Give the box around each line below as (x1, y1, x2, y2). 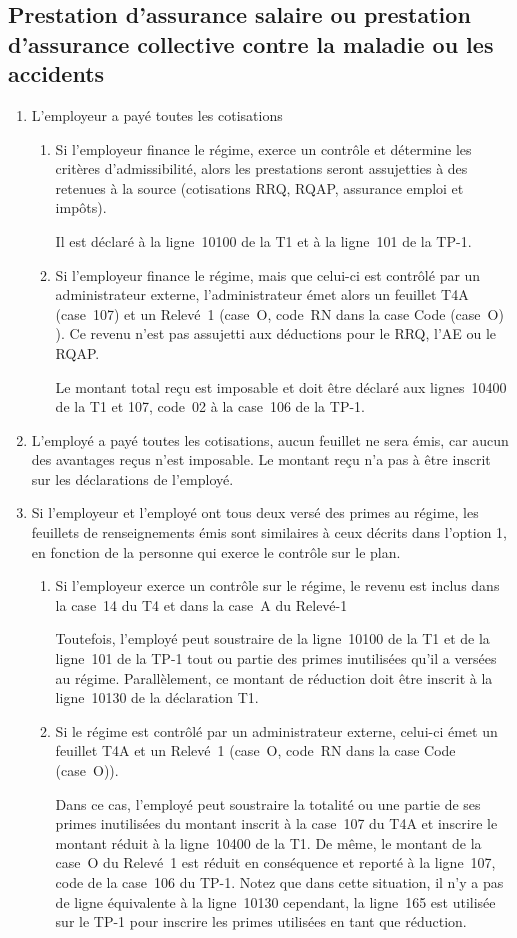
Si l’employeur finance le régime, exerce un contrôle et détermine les (55, 138, 472, 159)
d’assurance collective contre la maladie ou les (8, 28, 494, 59)
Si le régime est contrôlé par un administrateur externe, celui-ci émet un (55, 720, 498, 741)
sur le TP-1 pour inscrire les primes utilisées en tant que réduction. (55, 911, 467, 932)
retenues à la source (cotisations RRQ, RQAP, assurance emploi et (55, 177, 464, 198)
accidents (8, 58, 105, 89)
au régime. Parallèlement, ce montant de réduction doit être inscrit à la (55, 667, 493, 688)
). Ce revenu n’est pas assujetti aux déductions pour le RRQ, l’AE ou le (55, 323, 497, 344)
